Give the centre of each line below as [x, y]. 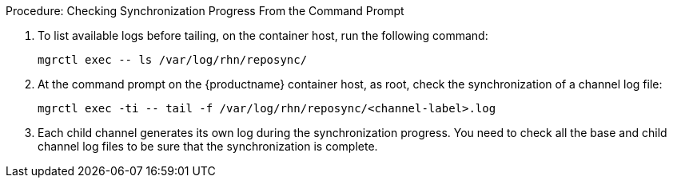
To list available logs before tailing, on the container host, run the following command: [263, 35]
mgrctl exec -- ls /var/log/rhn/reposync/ [173, 60]
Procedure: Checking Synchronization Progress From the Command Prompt [205, 11]
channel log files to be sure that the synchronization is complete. [208, 146]
